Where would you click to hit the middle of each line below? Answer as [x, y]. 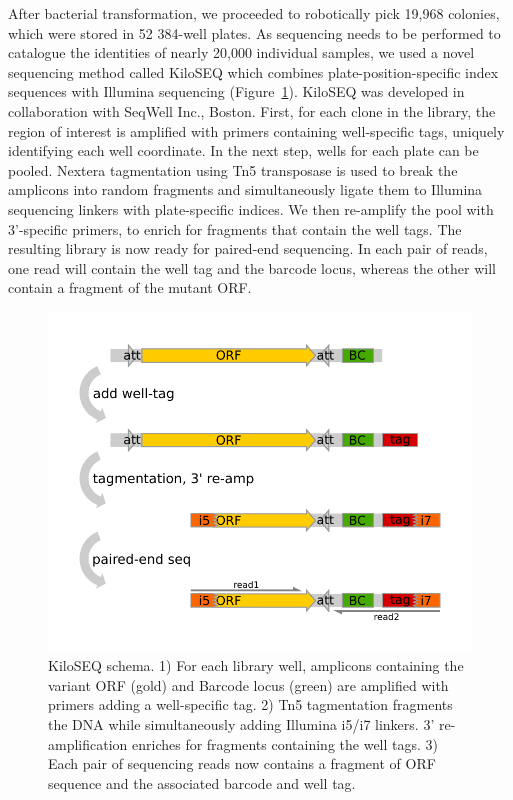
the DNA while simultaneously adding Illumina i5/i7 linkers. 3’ [241, 723]
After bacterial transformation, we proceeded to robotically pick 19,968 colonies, [254, 13]
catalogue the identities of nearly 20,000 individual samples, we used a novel [241, 52]
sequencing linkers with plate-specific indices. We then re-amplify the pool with [251, 208]
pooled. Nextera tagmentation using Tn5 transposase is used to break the [233, 169]
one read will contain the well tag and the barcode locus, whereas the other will [252, 267]
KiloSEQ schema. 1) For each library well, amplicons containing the [256, 665]
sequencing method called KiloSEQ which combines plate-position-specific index [253, 71]
